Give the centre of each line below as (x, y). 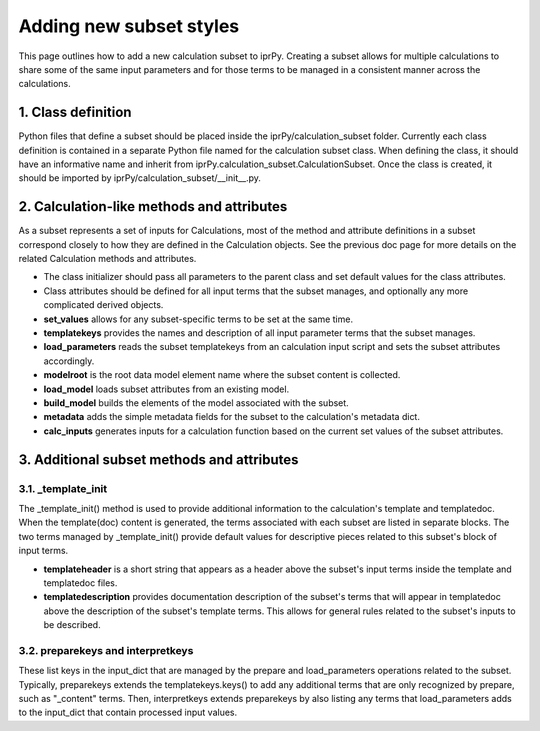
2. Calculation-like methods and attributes (153, 206)
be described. (72, 625)
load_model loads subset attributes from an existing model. (166, 389)
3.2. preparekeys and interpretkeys (106, 650)
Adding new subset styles (129, 26)
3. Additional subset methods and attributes (158, 459)
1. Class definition (75, 112)
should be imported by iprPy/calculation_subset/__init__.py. (140, 178)
